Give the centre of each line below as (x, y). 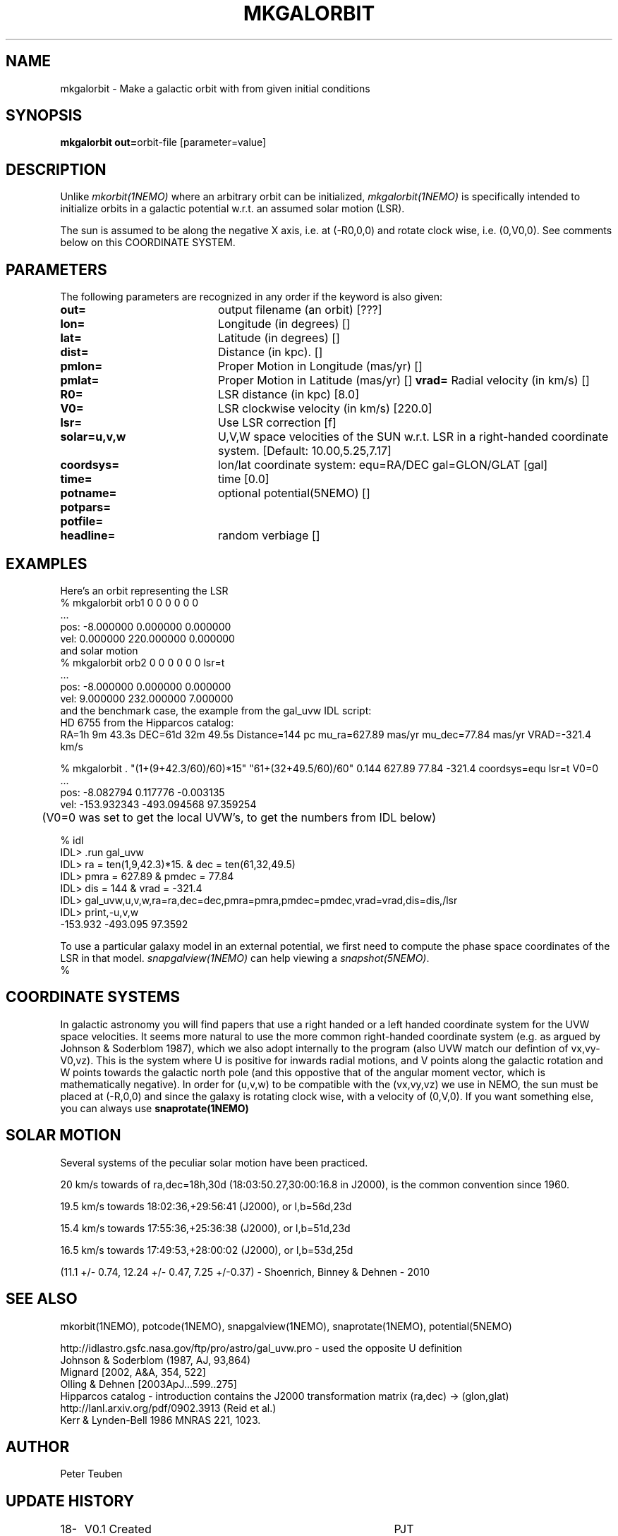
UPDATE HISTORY (70, 1501)
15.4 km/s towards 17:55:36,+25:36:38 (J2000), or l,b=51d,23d (205, 1228)
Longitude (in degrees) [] (284, 324)
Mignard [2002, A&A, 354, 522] (133, 1372)
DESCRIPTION (56, 169)
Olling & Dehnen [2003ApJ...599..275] (149, 1384)
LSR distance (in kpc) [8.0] (288, 395)
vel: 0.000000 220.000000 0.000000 (147, 638)
